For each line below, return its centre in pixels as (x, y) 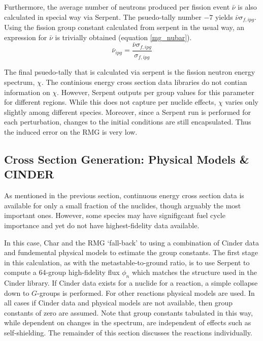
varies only (242, 102)
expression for (26, 37)
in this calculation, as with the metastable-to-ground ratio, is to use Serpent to (127, 262)
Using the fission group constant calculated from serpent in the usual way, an (124, 27)
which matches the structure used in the (194, 272)
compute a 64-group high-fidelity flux (62, 272)
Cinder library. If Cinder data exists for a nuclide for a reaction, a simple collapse (131, 283)
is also (247, 7)
